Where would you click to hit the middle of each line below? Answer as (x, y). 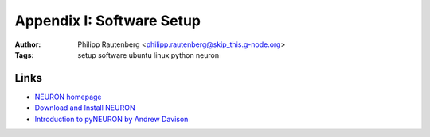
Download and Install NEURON (85, 108)
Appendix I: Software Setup (107, 21)
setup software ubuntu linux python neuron (149, 55)
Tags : (24, 55)
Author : (28, 44)
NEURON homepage (68, 97)
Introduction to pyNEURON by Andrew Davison (111, 119)
